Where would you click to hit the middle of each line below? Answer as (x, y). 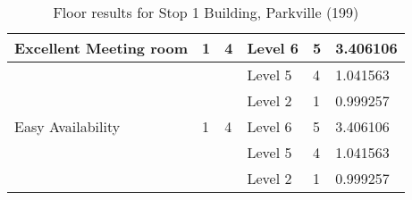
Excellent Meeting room (101, 48)
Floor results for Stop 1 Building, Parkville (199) (206, 12)
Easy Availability (67, 126)
